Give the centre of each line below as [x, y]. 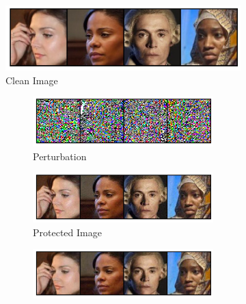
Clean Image [32, 80]
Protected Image [67, 232]
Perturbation [60, 156]
